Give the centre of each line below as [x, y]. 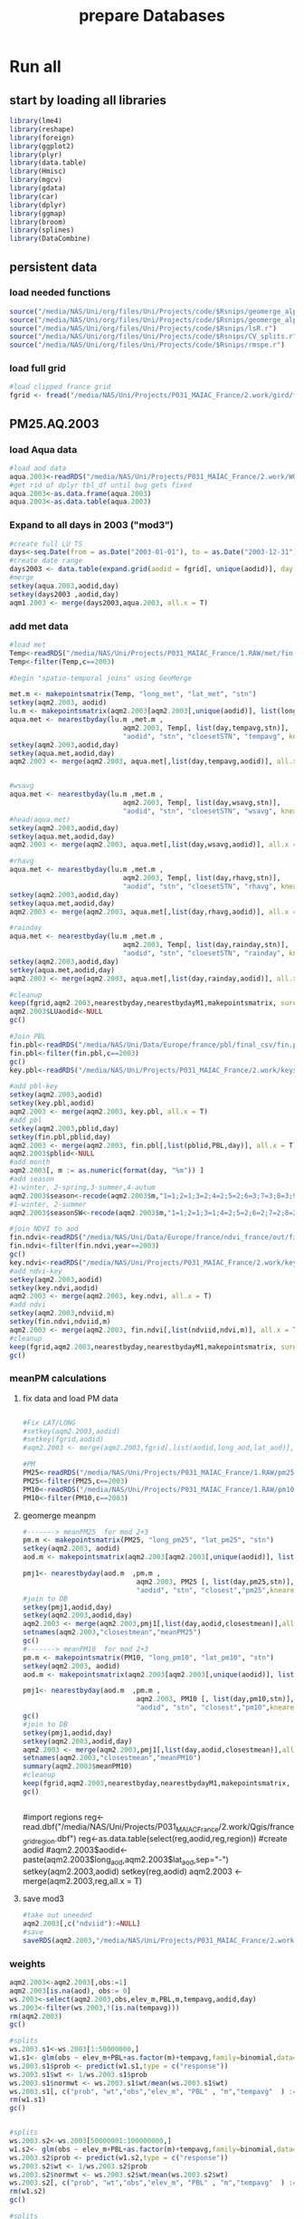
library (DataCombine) [50, 239]
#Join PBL [28, 1037]
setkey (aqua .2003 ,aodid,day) [64, 586]
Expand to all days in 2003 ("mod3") [91, 525]
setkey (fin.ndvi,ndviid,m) [60, 1322]
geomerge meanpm [59, 1515]
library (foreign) [42, 138]
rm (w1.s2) [28, 2192]
